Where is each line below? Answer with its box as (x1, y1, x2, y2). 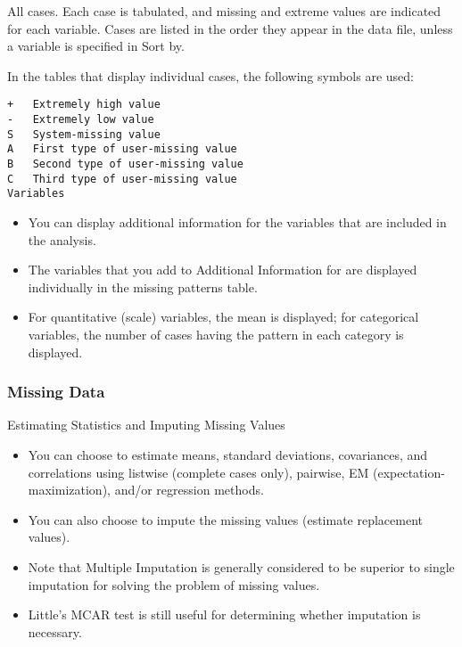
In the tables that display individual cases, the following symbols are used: (7, 66, 414, 85)
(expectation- (372, 463, 445, 481)
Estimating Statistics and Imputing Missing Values (7, 415, 285, 434)
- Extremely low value (7, 113, 154, 127)
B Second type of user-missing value (7, 158, 243, 170)
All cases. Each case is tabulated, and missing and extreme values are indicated (7, 2, 441, 20)
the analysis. (28, 230, 96, 249)
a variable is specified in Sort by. (7, 37, 185, 55)
